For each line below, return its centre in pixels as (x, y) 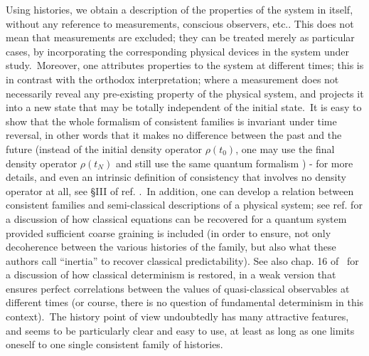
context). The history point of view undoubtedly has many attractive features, (177, 316)
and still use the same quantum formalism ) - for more (234, 163)
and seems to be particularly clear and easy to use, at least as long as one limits (180, 330)
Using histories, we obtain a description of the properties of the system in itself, (180, 9)
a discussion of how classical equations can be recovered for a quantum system (176, 218)
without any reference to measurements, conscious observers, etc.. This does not (180, 23)
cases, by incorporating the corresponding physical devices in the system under (177, 51)
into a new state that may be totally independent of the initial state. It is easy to (184, 107)
